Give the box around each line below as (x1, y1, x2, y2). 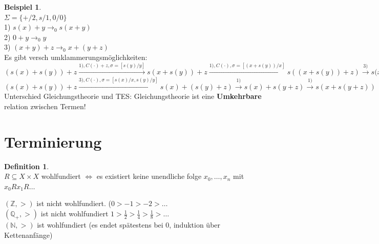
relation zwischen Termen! (4, 100, 86, 111)
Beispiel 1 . (4, 2, 41, 12)
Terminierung (4, 131, 102, 152)
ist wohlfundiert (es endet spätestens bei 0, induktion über (37, 219, 221, 230)
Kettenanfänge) (4, 229, 53, 240)
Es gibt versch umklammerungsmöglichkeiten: (4, 51, 148, 62)
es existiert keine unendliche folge (96, 171, 202, 181)
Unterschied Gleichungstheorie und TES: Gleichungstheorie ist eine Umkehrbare (4, 91, 262, 101)
